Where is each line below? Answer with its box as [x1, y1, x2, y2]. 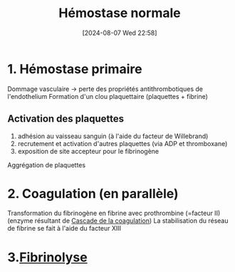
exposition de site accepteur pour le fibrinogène [17, 147, 160, 155]
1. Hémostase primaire [7, 61, 142, 77]
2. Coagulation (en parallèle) [7, 185, 179, 202]
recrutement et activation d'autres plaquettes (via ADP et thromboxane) [17, 139, 228, 147]
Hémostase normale [58, 5, 181, 21]
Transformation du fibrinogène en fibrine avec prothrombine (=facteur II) [7, 209, 221, 218]
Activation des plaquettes [7, 113, 125, 125]
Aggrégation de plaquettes [7, 160, 86, 169]
